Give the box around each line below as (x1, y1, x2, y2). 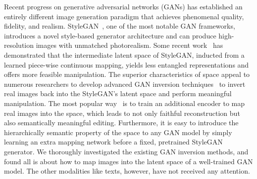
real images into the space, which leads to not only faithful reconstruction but (4, 107, 240, 118)
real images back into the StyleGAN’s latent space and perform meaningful (4, 88, 232, 99)
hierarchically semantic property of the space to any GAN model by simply (4, 127, 232, 137)
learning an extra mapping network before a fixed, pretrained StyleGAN (4, 137, 223, 147)
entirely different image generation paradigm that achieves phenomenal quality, (4, 11, 244, 21)
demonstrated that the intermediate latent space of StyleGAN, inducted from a (4, 49, 245, 60)
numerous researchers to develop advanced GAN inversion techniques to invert (4, 78, 246, 89)
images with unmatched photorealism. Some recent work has (36, 40, 223, 50)
